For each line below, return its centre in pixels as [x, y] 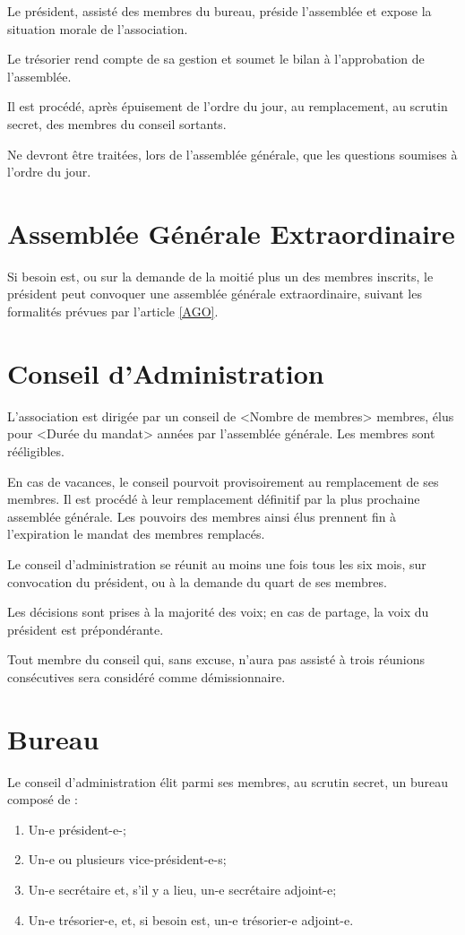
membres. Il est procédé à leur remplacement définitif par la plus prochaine [214, 499]
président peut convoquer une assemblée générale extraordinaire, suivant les [215, 294]
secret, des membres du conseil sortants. [117, 123]
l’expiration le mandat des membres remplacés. [136, 534]
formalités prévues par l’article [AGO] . [113, 312]
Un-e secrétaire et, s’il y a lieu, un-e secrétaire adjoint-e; [182, 889]
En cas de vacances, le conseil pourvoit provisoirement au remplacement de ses [223, 481]
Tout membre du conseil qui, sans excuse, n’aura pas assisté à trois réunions [216, 659]
